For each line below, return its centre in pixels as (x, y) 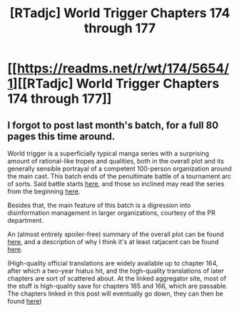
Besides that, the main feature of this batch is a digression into (99, 205)
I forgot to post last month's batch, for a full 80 (113, 125)
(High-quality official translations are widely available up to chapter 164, (113, 263)
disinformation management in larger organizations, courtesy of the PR (111, 213)
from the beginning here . (44, 191)
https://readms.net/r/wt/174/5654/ (123, 69)
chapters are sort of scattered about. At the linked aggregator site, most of (117, 278)
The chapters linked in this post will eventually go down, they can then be (115, 293)
